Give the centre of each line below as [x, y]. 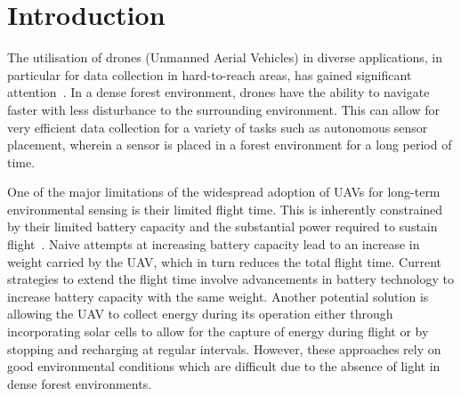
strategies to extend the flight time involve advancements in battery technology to [230, 279]
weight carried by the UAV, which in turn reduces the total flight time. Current [224, 261]
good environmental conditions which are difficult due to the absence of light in [224, 366]
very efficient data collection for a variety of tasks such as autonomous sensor [218, 127]
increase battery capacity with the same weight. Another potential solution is [218, 296]
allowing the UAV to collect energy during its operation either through [200, 314]
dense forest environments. [80, 383]
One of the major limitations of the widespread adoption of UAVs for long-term [224, 192]
